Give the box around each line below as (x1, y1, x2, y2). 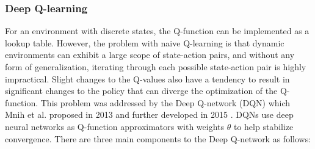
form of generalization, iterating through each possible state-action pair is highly (5, 60, 306, 73)
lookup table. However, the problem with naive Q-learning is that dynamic (5, 36, 284, 49)
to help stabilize (233, 120, 294, 133)
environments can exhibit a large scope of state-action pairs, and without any (5, 48, 295, 61)
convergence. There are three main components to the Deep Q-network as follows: (5, 132, 311, 145)
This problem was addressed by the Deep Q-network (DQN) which (40, 96, 291, 109)
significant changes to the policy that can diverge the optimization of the (5, 84, 278, 97)
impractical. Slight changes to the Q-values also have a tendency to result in (5, 72, 290, 85)
